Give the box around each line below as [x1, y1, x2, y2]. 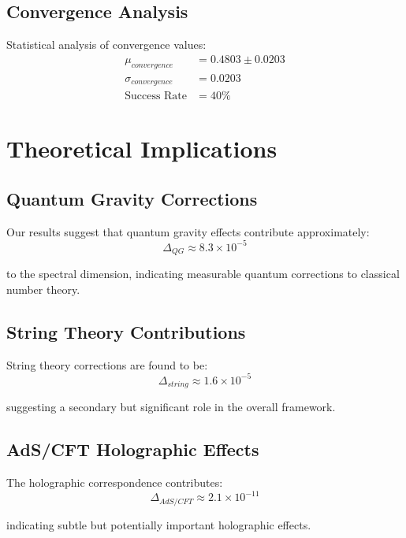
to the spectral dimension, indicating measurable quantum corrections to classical [6, 265, 400, 282]
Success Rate [125, 91, 188, 102]
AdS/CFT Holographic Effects [6, 437, 259, 462]
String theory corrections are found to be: [6, 356, 208, 373]
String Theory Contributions [6, 319, 246, 343]
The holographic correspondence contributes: [6, 474, 223, 490]
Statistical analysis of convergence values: [6, 36, 207, 53]
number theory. [6, 280, 80, 297]
